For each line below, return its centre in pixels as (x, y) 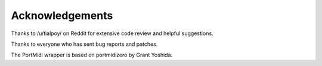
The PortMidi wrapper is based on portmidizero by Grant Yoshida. (92, 55)
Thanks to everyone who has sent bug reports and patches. (84, 44)
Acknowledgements (62, 15)
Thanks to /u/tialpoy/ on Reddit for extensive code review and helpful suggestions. (112, 33)
